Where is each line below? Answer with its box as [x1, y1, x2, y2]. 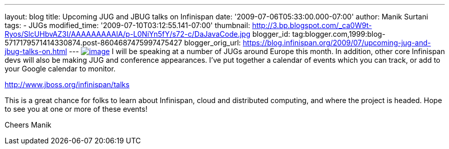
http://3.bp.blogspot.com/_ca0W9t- [252, 21, 372, 30]
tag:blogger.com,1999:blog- [292, 30, 386, 38]
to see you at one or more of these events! [5, 105, 147, 113]
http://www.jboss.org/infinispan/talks [5, 80, 130, 89]
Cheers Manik [5, 120, 52, 129]
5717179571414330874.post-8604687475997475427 [5, 38, 182, 47]
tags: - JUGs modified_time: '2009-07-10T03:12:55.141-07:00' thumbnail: [5, 21, 250, 30]
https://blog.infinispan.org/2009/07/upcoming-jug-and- [243, 38, 431, 47]
